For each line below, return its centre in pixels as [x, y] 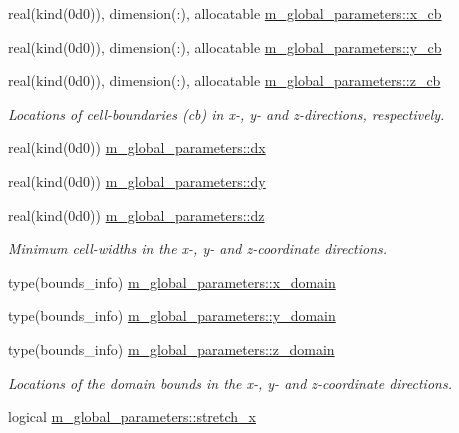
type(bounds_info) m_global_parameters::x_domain [172, 281]
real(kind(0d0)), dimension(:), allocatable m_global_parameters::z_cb [224, 80]
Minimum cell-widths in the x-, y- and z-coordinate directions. [198, 248]
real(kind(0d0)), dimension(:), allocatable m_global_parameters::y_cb [225, 46]
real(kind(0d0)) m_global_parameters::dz [136, 214]
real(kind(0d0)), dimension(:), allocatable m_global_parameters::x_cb [225, 13]
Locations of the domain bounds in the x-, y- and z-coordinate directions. [230, 382]
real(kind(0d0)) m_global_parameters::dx [137, 147]
